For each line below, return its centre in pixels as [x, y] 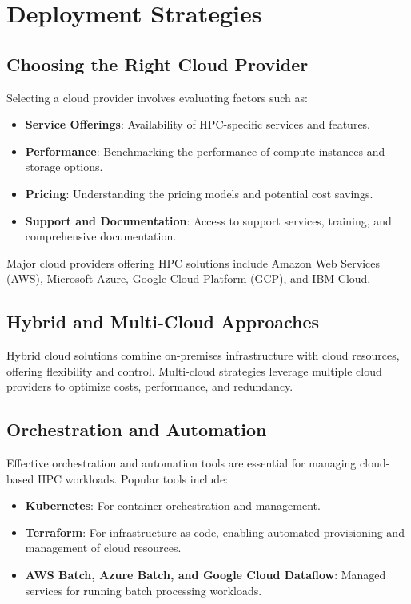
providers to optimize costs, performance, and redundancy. [150, 386]
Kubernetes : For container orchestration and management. [173, 505]
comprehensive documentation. [101, 236]
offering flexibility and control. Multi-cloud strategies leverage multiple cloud [194, 370]
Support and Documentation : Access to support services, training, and [208, 220]
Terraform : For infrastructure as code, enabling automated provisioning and [215, 532]
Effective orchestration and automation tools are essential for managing [182, 463]
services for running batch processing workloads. [144, 590]
